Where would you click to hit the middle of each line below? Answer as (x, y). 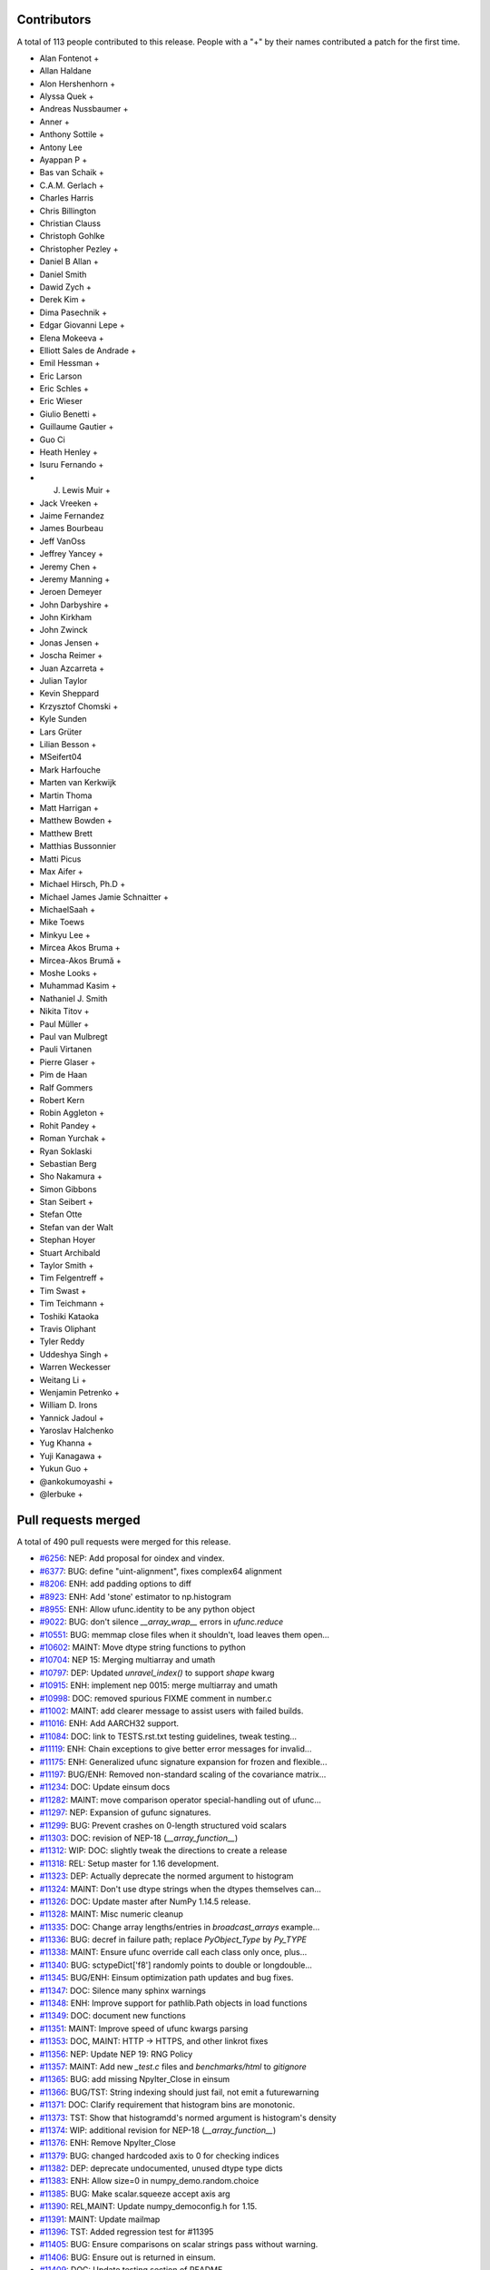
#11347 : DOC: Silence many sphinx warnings (122, 1990)
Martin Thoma (66, 795)
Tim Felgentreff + (72, 1278)
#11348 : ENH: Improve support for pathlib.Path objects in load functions (173, 2003)
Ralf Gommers (66, 1087)
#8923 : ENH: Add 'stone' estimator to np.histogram (135, 1596)
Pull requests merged (78, 1520)
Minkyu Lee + (65, 934)
